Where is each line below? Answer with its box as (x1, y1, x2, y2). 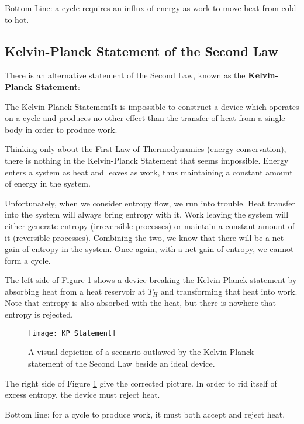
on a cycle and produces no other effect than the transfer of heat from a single (5, 112, 285, 124)
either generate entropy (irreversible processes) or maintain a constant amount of (5, 219, 295, 232)
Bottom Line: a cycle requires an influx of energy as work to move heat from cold (5, 2, 296, 13)
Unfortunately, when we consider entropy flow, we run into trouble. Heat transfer (5, 197, 296, 209)
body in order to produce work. (5, 123, 118, 135)
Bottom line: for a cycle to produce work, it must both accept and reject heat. (5, 408, 285, 420)
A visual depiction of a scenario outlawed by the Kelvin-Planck (28, 346, 254, 358)
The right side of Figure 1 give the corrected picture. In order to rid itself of (5, 377, 277, 389)
